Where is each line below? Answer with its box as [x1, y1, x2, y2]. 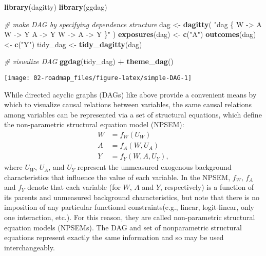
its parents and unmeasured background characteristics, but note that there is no [4, 191, 259, 202]
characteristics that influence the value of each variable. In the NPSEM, [4, 171, 231, 182]
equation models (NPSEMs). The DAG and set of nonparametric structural [4, 222, 242, 232]
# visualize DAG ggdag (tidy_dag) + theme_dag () [4, 56, 174, 67]
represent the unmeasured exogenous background [77, 162, 232, 172]
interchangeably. [4, 242, 55, 252]
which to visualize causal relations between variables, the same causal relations [4, 99, 252, 110]
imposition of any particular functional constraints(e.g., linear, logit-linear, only [4, 202, 255, 212]
